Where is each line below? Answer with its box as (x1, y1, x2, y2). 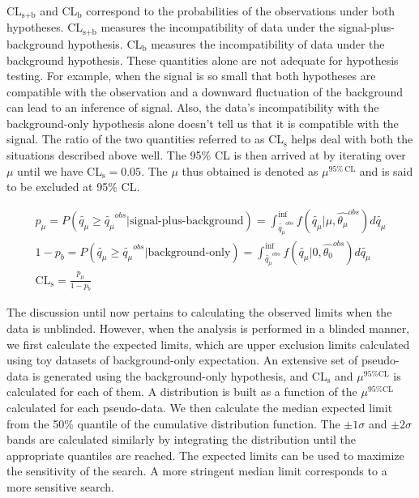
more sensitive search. (6, 479, 114, 496)
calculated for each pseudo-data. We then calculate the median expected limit (6, 399, 393, 416)
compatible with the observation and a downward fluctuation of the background (6, 83, 404, 100)
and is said (359, 162, 413, 179)
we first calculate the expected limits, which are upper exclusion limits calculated (6, 335, 410, 352)
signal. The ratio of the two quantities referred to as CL (6, 130, 284, 147)
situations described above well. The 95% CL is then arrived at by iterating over (6, 147, 406, 164)
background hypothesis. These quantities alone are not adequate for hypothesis (6, 51, 399, 68)
